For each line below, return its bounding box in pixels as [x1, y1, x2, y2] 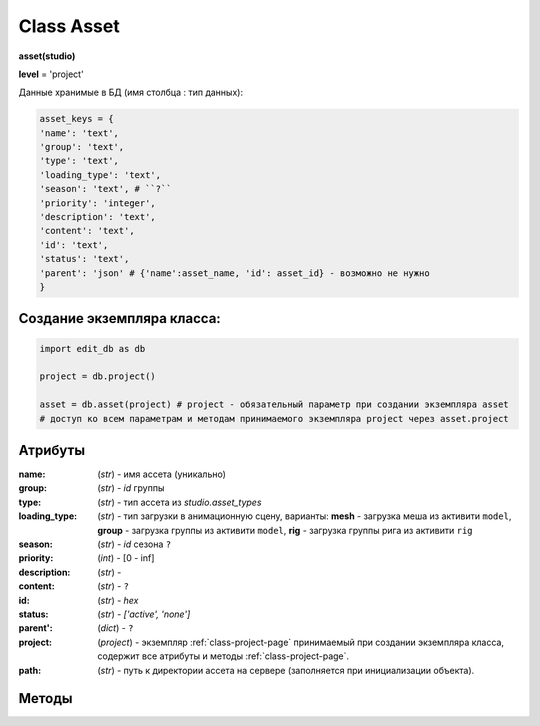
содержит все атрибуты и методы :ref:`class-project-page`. [97, 650, 350, 662]
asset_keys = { [39, 113, 114, 125]
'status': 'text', [39, 253, 130, 265]
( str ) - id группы [97, 482, 165, 494]
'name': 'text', [39, 127, 120, 139]
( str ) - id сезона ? [97, 538, 172, 550]
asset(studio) [18, 50, 76, 62]
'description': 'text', [39, 211, 157, 223]
